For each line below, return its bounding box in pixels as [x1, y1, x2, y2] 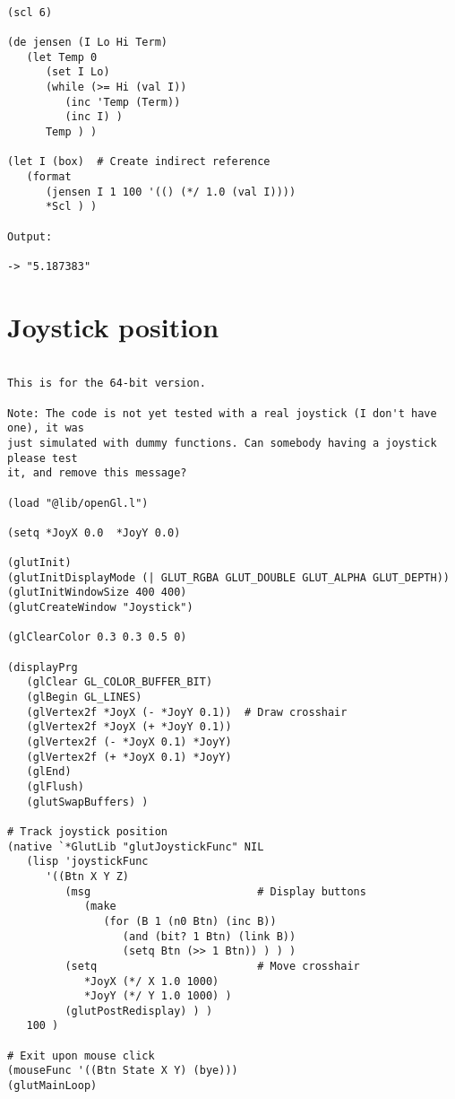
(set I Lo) [45, 65, 110, 79]
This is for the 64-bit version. [7, 377, 206, 390]
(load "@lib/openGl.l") [7, 496, 149, 510]
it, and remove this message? [7, 467, 187, 480]
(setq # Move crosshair [64, 959, 360, 973]
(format [26, 170, 72, 183]
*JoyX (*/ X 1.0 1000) [83, 974, 219, 988]
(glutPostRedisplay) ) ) [64, 1004, 213, 1017]
